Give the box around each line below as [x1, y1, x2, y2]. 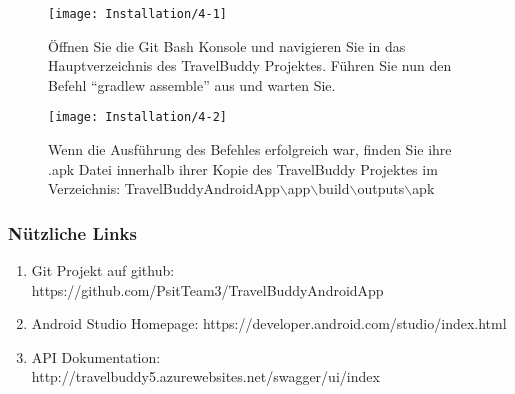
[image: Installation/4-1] [48, 7, 227, 21]
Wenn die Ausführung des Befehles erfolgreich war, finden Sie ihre [48, 139, 452, 160]
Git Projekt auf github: [31, 260, 175, 281]
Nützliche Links [8, 220, 137, 245]
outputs [357, 178, 405, 199]
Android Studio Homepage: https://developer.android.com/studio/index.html [31, 313, 507, 334]
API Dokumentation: [31, 346, 161, 367]
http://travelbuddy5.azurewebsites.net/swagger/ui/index [31, 366, 380, 387]
